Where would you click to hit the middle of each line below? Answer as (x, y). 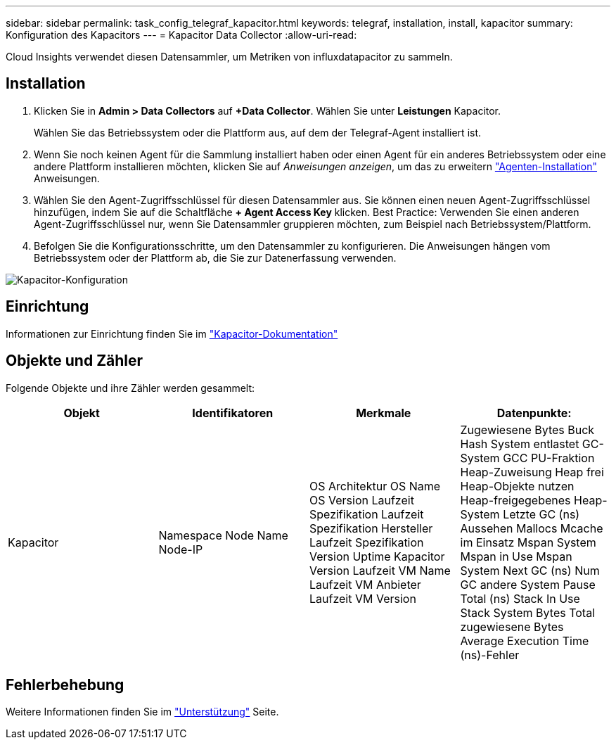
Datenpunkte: (534, 413)
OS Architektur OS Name (375, 486)
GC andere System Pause (528, 584)
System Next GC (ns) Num (530, 570)
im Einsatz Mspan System (528, 542)
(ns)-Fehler (490, 655)
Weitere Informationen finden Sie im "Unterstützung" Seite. (142, 712)
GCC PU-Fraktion (549, 458)
